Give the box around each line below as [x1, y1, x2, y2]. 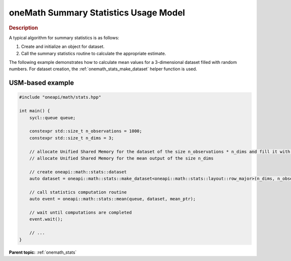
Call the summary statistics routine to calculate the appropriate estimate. [21, 50, 166, 56]
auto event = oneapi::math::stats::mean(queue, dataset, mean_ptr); [29, 196, 196, 202]
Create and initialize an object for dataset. [21, 44, 105, 49]
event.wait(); [29, 216, 63, 222]
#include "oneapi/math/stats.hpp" [19, 94, 101, 100]
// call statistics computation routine [29, 189, 127, 195]
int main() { [19, 108, 50, 114]
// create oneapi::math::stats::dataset [29, 169, 127, 174]
